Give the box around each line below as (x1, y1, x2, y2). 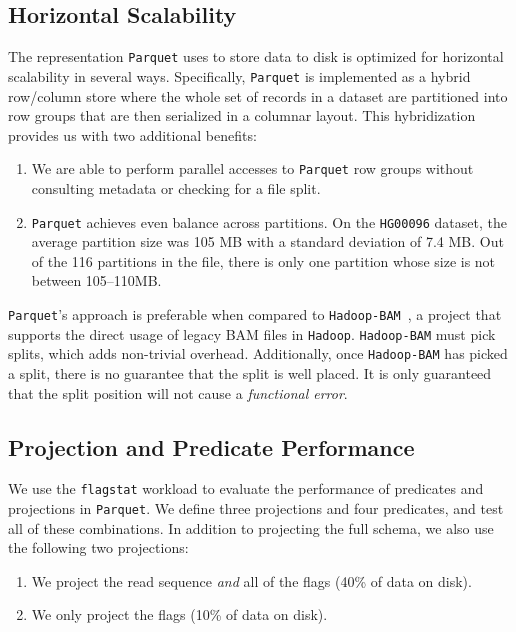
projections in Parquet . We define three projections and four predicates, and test (8, 498, 504, 518)
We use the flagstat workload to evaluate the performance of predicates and (8, 478, 484, 499)
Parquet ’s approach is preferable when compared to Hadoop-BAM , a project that (8, 303, 502, 324)
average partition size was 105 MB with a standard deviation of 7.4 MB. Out (31, 231, 504, 252)
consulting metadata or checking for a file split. (31, 177, 321, 198)
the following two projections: (8, 537, 189, 558)
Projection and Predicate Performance (8, 431, 415, 462)
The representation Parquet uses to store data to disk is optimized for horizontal (8, 46, 504, 67)
